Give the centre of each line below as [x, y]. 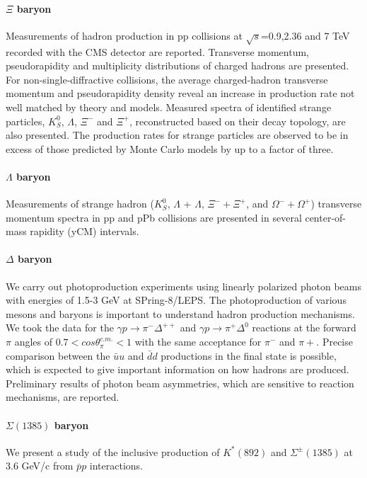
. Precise [334, 342]
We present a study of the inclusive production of [113, 451]
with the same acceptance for [198, 342]
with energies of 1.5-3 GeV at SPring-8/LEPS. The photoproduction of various [176, 300]
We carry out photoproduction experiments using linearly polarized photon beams [183, 286]
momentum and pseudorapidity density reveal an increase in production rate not [180, 93]
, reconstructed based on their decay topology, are [238, 121]
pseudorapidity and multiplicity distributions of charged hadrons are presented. [177, 66]
